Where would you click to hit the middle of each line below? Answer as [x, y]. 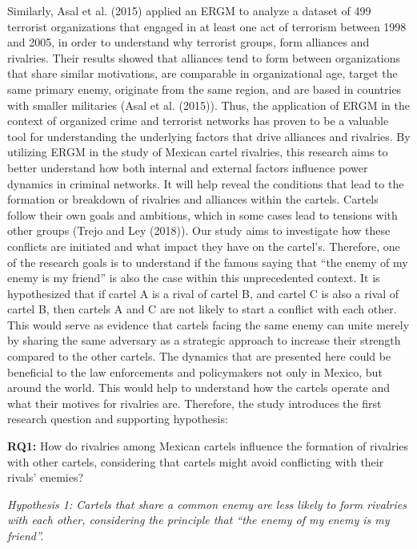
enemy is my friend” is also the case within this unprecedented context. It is [194, 278]
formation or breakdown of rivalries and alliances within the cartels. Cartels [193, 199]
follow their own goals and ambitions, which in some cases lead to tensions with [202, 214]
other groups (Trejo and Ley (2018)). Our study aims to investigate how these [199, 230]
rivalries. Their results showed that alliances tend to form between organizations [204, 57]
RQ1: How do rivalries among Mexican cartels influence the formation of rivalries [208, 446]
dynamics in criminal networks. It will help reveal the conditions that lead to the [206, 183]
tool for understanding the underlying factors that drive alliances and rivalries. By [209, 136]
